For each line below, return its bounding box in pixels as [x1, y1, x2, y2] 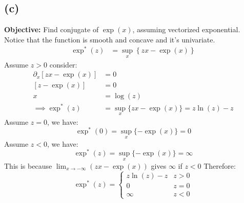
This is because [4, 160, 52, 171]
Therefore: [204, 160, 236, 171]
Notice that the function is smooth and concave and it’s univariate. [4, 34, 215, 44]
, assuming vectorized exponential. [132, 24, 240, 35]
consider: [49, 59, 77, 70]
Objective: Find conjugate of [4, 24, 99, 35]
